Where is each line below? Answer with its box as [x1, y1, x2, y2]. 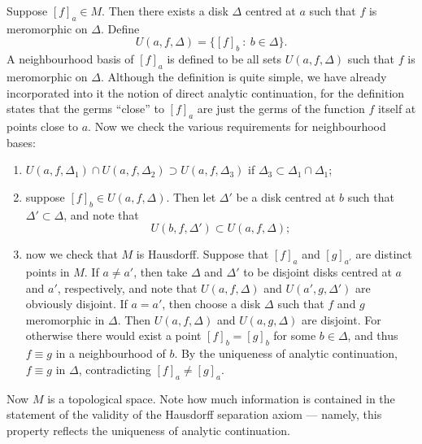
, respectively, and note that [57, 279, 198, 296]
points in [25, 263, 70, 280]
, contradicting [78, 360, 151, 377]
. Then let [166, 188, 216, 205]
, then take [133, 263, 188, 280]
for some [273, 327, 316, 344]
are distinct [355, 246, 412, 263]
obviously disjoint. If [25, 295, 128, 312]
